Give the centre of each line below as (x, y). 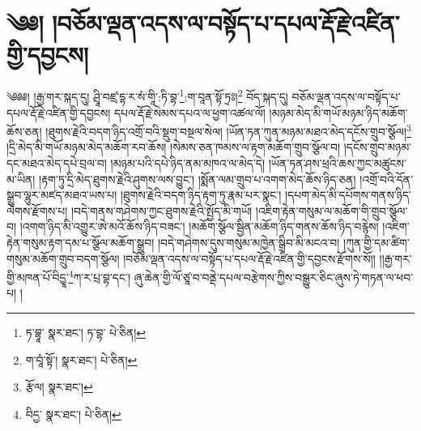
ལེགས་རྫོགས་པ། (37, 210)
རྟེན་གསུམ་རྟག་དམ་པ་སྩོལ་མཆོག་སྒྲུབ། (81, 242)
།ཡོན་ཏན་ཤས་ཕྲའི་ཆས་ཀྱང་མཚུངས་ (337, 163)
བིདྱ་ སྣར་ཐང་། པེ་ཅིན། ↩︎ (73, 414)
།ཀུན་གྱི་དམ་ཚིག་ (376, 242)
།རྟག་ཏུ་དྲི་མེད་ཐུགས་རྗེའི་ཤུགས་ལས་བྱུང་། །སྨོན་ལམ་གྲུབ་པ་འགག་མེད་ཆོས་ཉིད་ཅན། (198, 179)
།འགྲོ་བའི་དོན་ (387, 179)
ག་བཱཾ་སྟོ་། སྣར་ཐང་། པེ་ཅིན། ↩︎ (81, 359)
